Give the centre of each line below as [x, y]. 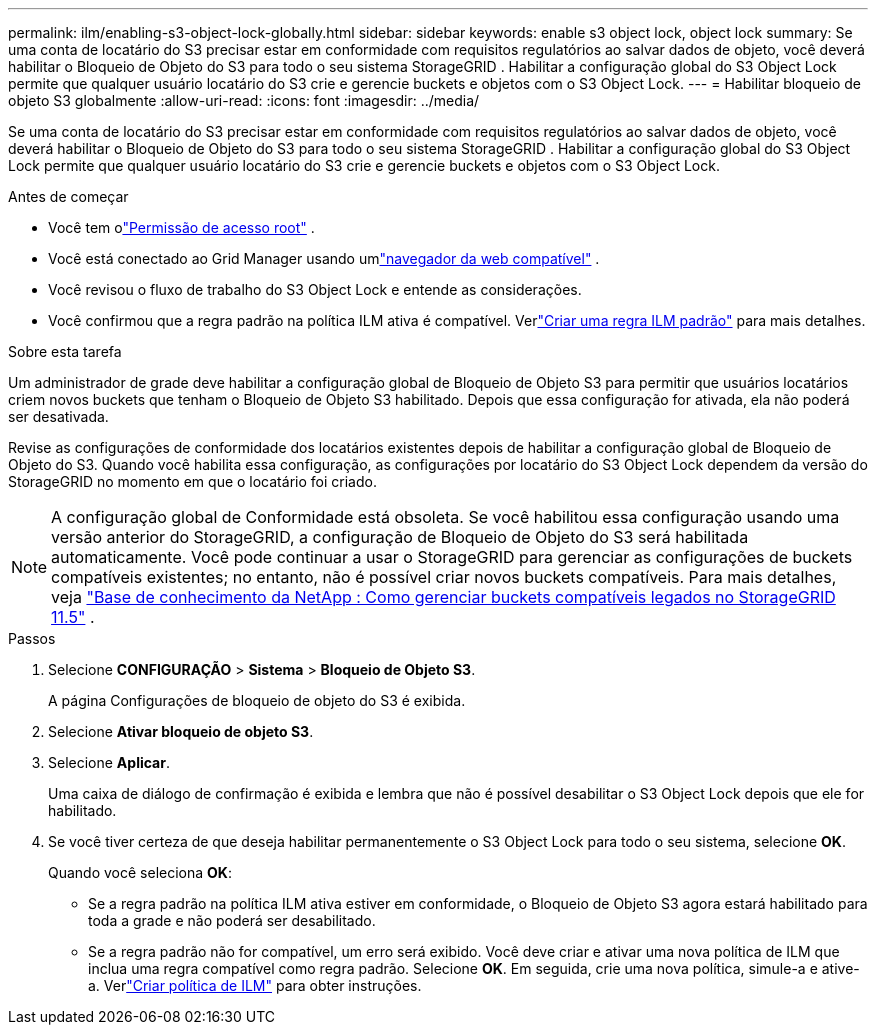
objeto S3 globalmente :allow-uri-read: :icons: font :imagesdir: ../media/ [244, 100]
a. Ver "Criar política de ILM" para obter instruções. [255, 985]
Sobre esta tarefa [65, 351]
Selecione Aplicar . [109, 762]
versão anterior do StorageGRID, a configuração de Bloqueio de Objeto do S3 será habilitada [400, 537]
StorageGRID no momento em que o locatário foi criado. [192, 481]
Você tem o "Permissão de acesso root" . [181, 227]
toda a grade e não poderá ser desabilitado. [232, 920]
